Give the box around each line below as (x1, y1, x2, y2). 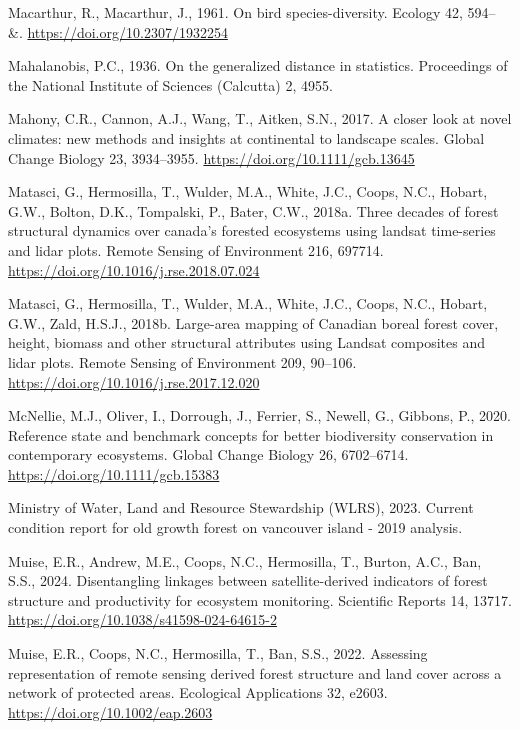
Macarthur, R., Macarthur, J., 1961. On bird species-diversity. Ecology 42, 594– (8, 2, 496, 22)
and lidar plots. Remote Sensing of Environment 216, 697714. (8, 239, 384, 260)
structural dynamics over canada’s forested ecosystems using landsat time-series (8, 220, 496, 241)
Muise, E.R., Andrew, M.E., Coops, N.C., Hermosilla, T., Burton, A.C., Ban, (8, 550, 482, 571)
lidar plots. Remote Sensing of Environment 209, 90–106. (8, 351, 357, 372)
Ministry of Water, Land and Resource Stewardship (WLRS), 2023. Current (8, 497, 474, 518)
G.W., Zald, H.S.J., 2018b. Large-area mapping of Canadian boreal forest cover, (8, 312, 499, 333)
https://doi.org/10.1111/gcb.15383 (8, 463, 220, 484)
